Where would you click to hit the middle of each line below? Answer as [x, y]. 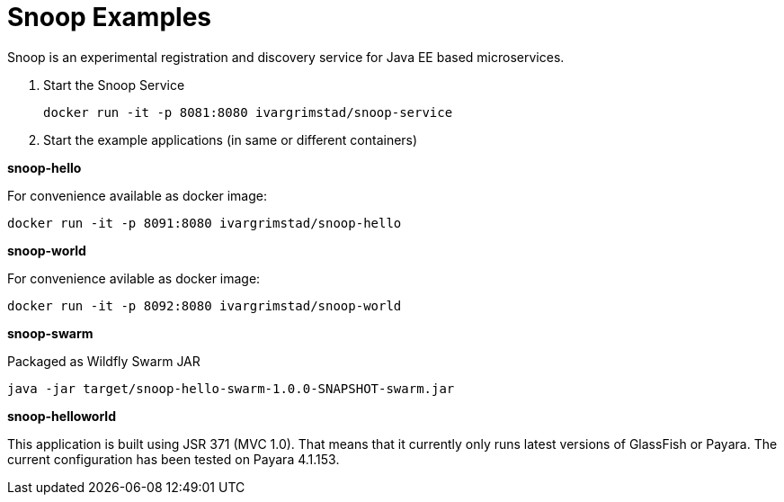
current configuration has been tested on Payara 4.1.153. [174, 459]
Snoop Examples [109, 17]
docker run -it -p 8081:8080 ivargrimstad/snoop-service [248, 112]
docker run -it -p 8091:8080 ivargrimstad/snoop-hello [205, 223]
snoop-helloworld [62, 416]
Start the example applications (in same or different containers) [231, 139]
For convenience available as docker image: [137, 195]
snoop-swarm [50, 333]
